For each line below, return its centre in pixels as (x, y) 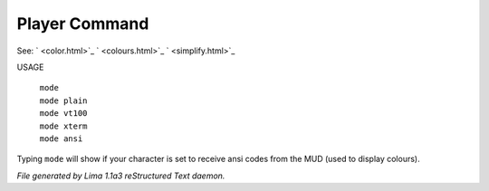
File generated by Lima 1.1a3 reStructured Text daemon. (121, 176)
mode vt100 (63, 114)
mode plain (63, 100)
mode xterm (63, 126)
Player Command (83, 24)
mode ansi (61, 138)
